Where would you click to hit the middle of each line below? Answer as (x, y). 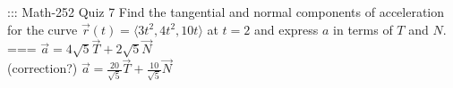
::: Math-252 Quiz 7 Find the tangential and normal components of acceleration (226, 12)
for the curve (43, 29)
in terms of (363, 29)
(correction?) (43, 68)
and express (286, 29)
